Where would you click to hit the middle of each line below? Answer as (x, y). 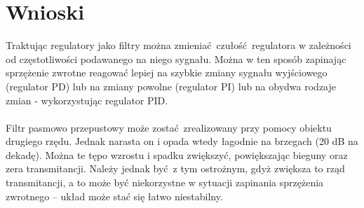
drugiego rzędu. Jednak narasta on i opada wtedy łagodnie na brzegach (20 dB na (182, 141)
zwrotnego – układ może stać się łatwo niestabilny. (114, 196)
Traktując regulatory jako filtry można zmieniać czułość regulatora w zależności (178, 45)
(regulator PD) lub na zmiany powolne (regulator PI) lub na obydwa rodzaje (171, 86)
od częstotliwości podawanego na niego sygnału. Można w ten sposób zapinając (176, 58)
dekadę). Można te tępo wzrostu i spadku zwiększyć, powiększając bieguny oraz (177, 154)
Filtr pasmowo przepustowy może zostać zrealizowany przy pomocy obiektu (169, 127)
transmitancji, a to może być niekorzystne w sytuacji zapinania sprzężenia (165, 182)
